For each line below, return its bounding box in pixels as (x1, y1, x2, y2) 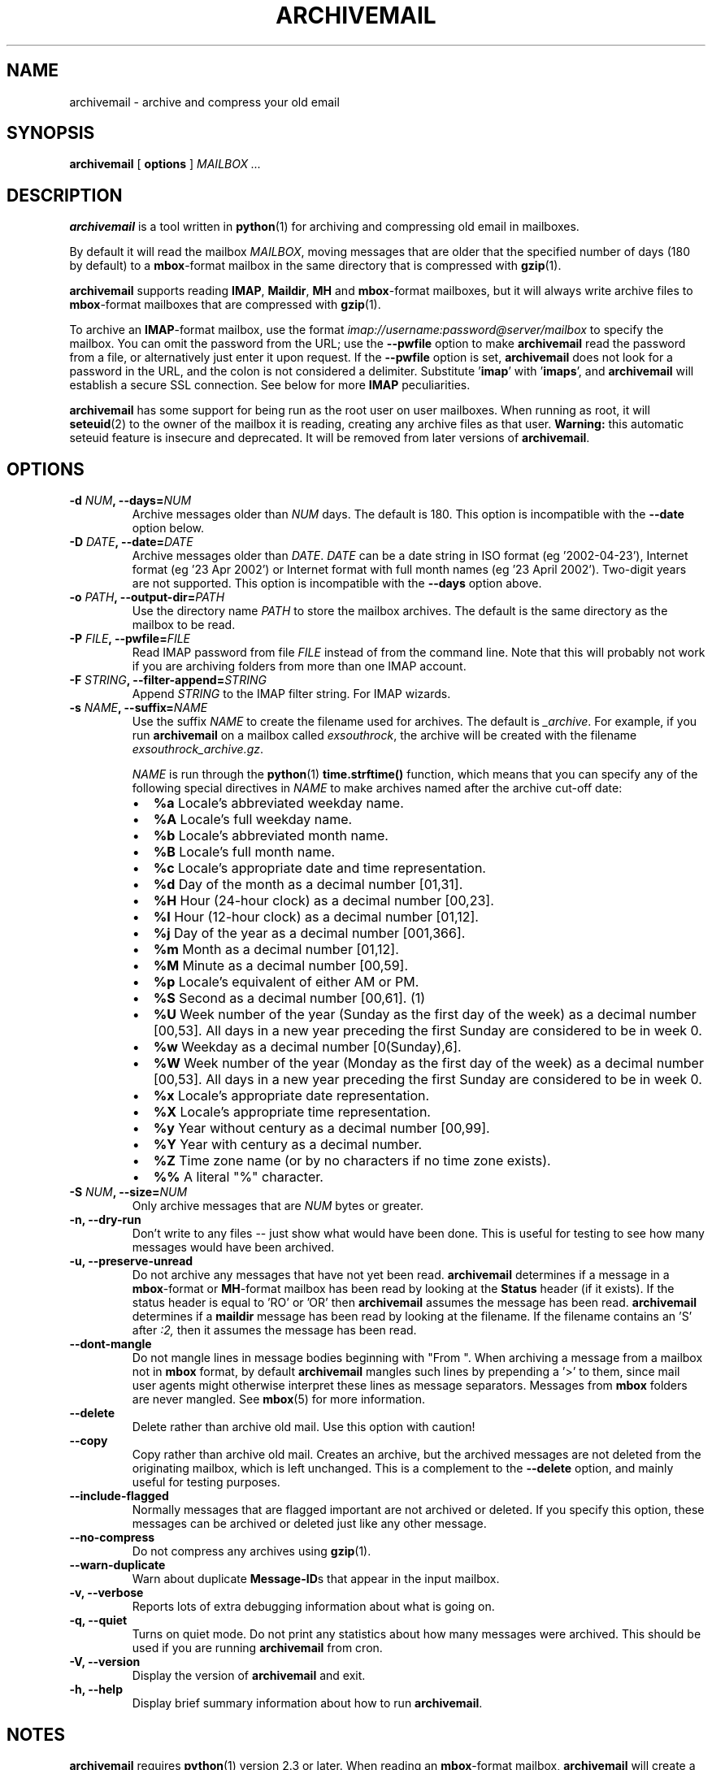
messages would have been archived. (132, 1240, 335, 1255)
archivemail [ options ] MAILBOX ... (69, 157, 261, 171)
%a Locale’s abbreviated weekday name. (153, 795, 404, 812)
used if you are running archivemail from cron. (132, 1641, 383, 1655)
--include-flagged (69, 1489, 169, 1503)
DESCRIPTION (7, 184, 123, 206)
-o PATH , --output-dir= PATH (69, 590, 225, 605)
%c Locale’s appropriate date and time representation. (153, 860, 486, 877)
